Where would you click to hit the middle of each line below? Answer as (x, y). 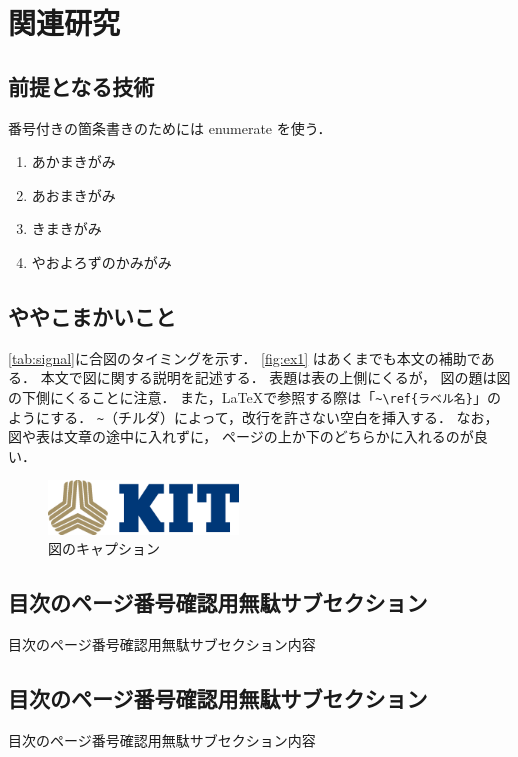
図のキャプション (104, 548)
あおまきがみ (73, 194)
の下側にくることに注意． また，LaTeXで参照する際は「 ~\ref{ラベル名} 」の (254, 396)
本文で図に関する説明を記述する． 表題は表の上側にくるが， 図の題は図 (275, 377)
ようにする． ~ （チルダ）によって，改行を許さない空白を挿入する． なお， (253, 416)
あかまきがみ (73, 161)
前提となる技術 (81, 85)
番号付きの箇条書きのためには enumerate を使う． (170, 127)
